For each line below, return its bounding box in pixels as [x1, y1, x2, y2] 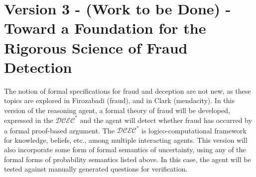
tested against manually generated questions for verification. [4, 164, 188, 174]
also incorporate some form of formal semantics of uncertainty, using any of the [4, 144, 246, 155]
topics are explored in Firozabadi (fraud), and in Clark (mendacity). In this [4, 95, 235, 106]
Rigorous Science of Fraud [4, 37, 188, 58]
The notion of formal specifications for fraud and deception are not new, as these [4, 85, 251, 96]
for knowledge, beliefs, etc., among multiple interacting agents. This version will [4, 134, 248, 145]
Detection [4, 57, 72, 77]
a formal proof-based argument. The [4, 125, 115, 135]
